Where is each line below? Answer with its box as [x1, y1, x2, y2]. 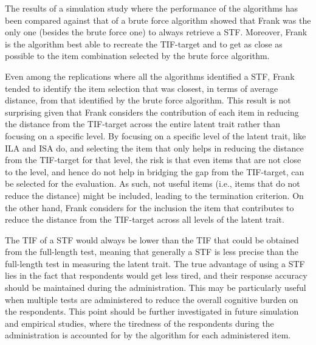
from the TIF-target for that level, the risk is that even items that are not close [5, 153, 301, 166]
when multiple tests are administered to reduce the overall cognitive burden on [5, 293, 298, 305]
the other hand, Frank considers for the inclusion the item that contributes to [5, 201, 294, 214]
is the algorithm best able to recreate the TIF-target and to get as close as [5, 37, 283, 50]
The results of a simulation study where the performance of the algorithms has [5, 2, 298, 14]
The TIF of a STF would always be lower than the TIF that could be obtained [5, 233, 299, 246]
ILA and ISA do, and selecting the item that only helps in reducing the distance [5, 141, 304, 154]
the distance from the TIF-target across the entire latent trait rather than [5, 117, 280, 130]
